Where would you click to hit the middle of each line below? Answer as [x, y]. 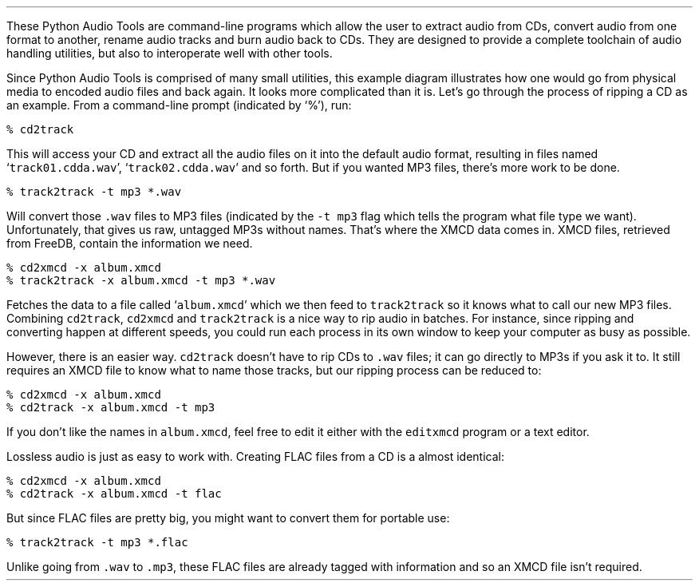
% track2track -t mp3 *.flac [97, 542]
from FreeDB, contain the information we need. [130, 243]
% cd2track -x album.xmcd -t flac [114, 494]
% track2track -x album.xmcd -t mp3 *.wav [141, 280]
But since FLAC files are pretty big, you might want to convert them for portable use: [228, 518]
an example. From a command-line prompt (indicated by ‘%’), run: [179, 105]
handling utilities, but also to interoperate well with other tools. [170, 53]
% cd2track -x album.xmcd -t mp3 [111, 407]
